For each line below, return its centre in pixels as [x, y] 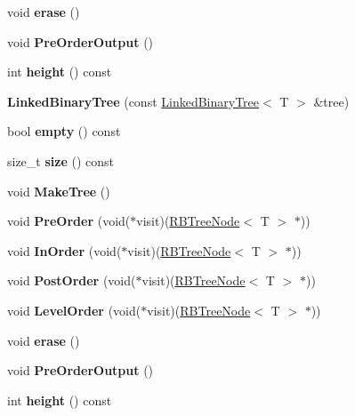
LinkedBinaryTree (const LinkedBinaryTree [133, 101]
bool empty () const [64, 131]
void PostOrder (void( [72, 280]
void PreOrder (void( [69, 221]
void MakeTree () [59, 191]
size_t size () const [61, 160]
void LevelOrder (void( [74, 310]
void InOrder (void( [65, 250]
